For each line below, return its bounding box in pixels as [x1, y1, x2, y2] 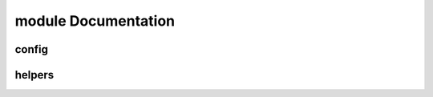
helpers [14, 68, 55, 82]
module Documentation [14, 12, 176, 30]
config [14, 42, 48, 56]
